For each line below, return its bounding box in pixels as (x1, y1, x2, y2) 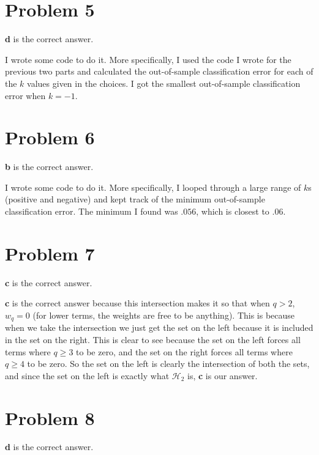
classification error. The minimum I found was (5, 205, 178, 217)
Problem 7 (5, 240, 95, 265)
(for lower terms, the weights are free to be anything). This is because (32, 308, 295, 321)
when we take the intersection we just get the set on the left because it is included (5, 321, 313, 334)
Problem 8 (5, 405, 95, 430)
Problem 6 (5, 125, 95, 150)
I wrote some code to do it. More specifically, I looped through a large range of (5, 180, 301, 193)
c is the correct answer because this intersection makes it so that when (5, 297, 270, 309)
